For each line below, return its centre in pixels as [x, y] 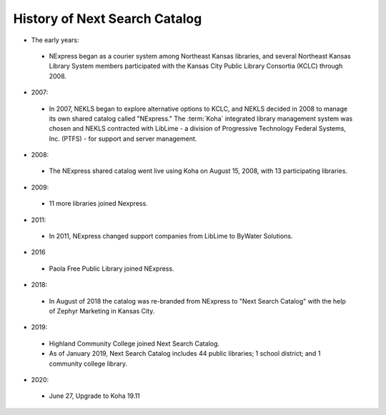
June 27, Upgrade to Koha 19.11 [95, 396]
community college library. [88, 364]
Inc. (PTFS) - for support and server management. [123, 139]
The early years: [55, 40]
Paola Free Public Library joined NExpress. [112, 269]
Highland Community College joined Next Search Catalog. [134, 344]
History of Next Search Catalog [108, 19]
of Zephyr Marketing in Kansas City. [102, 311]
